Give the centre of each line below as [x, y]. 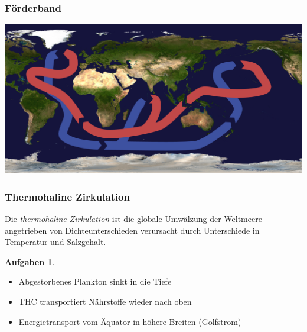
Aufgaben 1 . [30, 261]
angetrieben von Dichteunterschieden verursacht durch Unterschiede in [132, 230]
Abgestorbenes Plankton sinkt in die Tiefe [95, 281]
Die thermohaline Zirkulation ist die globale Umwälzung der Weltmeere [133, 219]
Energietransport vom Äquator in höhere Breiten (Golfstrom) [130, 321]
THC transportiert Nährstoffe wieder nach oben [105, 301]
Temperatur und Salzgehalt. [55, 242]
